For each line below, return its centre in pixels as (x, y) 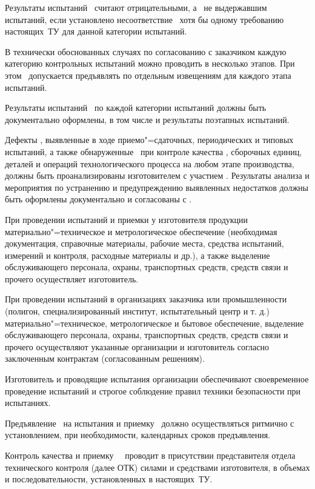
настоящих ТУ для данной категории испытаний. (96, 31)
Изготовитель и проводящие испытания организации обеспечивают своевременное (157, 379)
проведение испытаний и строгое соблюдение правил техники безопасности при (153, 391)
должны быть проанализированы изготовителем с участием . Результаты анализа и (157, 175)
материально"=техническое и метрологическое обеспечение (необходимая (141, 231)
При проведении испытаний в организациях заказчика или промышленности (146, 299)
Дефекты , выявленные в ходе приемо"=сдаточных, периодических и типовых (149, 140)
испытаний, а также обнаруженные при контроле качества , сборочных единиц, (154, 151)
